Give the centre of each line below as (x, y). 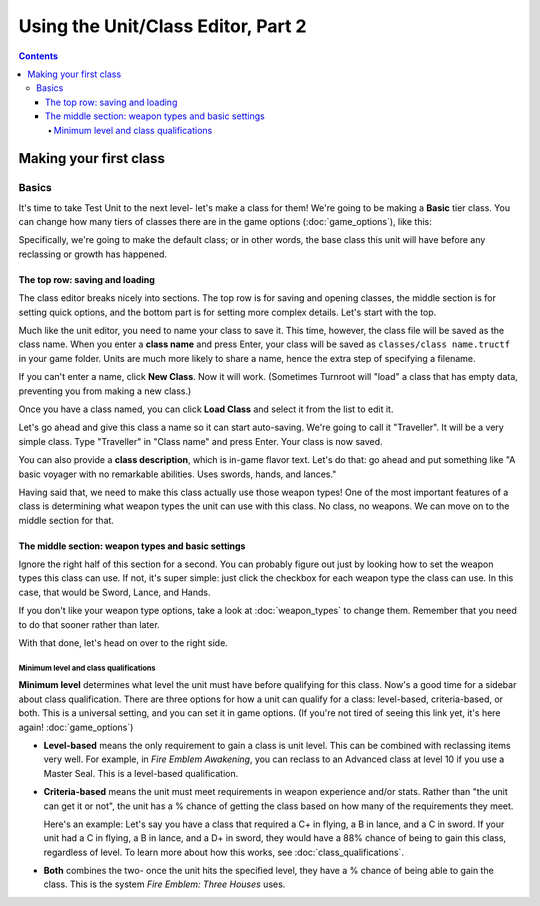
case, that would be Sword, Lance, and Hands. (114, 592)
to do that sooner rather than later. (89, 624)
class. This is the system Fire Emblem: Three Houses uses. (164, 884)
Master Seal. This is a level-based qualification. (141, 773)
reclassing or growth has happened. (92, 254)
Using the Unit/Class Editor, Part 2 (162, 26)
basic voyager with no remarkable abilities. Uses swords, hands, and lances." (177, 474)
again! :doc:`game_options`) (76, 727)
